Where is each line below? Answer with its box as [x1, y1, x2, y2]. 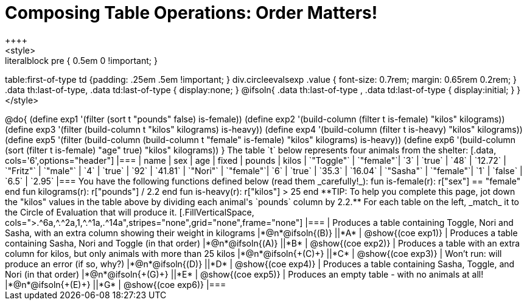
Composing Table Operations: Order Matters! [5, 2, 378, 23]
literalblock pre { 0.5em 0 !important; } [5, 55, 158, 66]
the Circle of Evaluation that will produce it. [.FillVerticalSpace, [5, 206, 254, 217]
